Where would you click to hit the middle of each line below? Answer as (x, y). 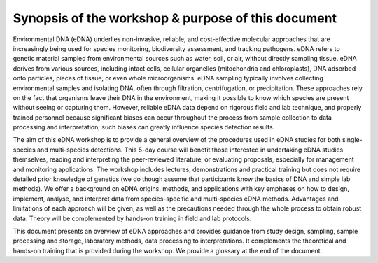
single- (352, 140)
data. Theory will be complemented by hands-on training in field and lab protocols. (132, 218)
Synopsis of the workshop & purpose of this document (175, 18)
